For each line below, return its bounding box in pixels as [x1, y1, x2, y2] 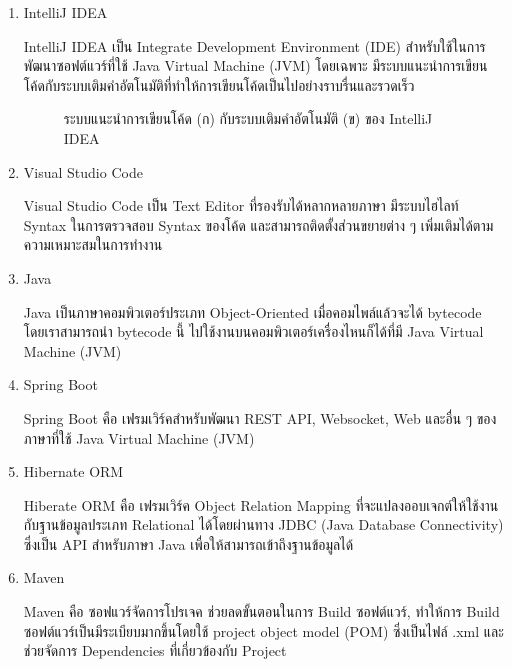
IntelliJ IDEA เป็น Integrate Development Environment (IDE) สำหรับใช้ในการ [23, 35, 486, 56]
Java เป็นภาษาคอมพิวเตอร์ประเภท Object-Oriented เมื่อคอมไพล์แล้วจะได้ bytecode [23, 301, 482, 322]
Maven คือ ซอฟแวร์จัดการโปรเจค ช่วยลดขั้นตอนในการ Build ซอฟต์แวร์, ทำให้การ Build [23, 601, 500, 622]
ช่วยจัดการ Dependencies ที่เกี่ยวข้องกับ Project [23, 640, 287, 661]
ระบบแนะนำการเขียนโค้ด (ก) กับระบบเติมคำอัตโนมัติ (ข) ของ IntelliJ [63, 108, 433, 129]
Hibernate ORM [23, 461, 124, 482]
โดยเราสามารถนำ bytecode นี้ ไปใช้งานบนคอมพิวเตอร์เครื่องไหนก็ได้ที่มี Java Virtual [23, 321, 484, 342]
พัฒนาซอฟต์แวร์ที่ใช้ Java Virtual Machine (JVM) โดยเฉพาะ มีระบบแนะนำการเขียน [23, 55, 488, 76]
